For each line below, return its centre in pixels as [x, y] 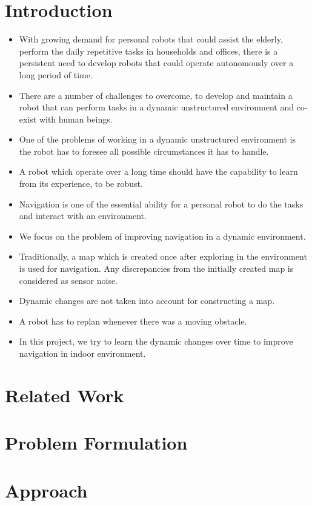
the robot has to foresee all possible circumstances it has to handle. [144, 151]
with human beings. [76, 119]
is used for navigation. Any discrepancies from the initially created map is [156, 268]
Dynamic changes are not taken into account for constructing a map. [147, 301]
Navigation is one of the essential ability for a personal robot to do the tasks [161, 204]
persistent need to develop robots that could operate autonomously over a [156, 63]
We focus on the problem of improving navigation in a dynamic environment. [162, 236]
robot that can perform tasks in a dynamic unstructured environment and [156, 107]
